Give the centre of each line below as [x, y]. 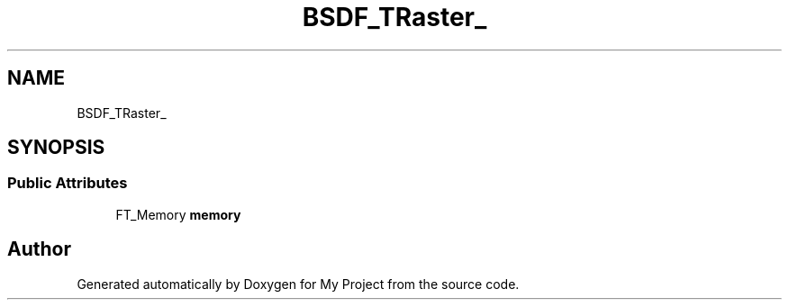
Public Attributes [68, 183]
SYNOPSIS [56, 148]
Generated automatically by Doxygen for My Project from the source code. [298, 284]
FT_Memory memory [178, 214]
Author [39, 249]
